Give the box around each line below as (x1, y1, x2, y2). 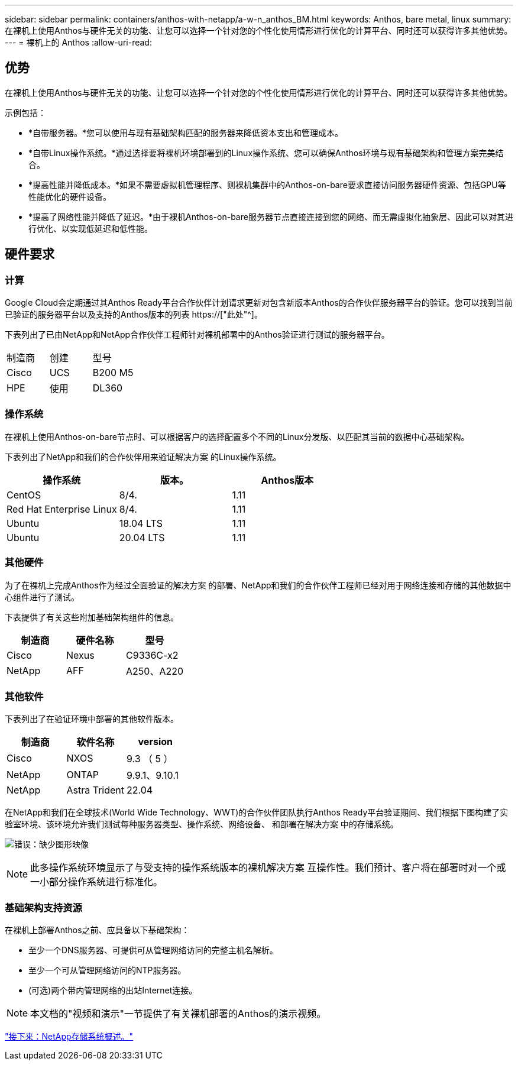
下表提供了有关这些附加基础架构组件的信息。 (5, 611, 179, 622)
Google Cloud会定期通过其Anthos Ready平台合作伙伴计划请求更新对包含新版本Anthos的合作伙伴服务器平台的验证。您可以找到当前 (5, 297, 513, 308)
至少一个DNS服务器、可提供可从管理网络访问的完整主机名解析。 (28, 945, 278, 956)
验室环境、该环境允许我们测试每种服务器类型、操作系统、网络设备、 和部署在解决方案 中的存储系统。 (5, 819, 399, 830)
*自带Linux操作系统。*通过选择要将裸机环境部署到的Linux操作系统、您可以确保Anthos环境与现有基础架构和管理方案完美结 (28, 147, 504, 158)
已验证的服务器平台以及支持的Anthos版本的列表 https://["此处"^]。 (5, 309, 263, 320)
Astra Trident (66, 784, 125, 797)
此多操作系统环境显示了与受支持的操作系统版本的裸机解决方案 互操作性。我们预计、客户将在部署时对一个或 (30, 862, 506, 874)
